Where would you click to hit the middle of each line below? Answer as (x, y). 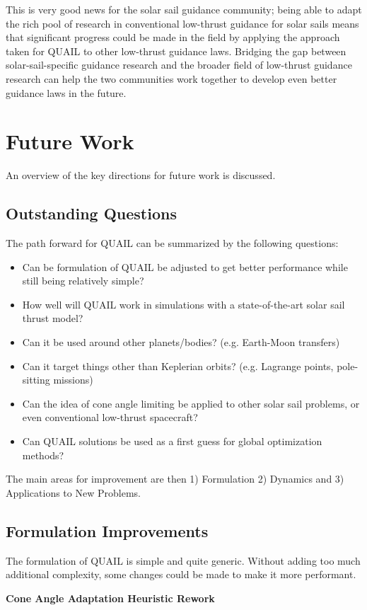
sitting (36, 380)
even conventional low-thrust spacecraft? (110, 417)
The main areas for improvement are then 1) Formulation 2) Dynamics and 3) (175, 479)
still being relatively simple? (83, 281)
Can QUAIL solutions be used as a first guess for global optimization (172, 441)
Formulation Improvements (107, 530)
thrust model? (53, 318)
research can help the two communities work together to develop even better (171, 78)
